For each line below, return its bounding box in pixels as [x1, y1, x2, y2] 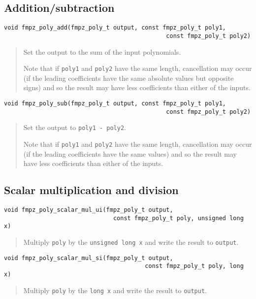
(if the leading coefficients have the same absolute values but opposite [23, 72, 234, 83]
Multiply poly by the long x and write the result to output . [23, 285, 207, 295]
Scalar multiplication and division [4, 182, 179, 198]
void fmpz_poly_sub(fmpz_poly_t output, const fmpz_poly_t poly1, [4, 100, 226, 107]
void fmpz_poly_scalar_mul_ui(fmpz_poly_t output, [4, 206, 173, 213]
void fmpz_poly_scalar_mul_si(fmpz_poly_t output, [4, 254, 173, 262]
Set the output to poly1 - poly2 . [23, 122, 127, 133]
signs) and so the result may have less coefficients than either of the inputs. [23, 82, 251, 93]
